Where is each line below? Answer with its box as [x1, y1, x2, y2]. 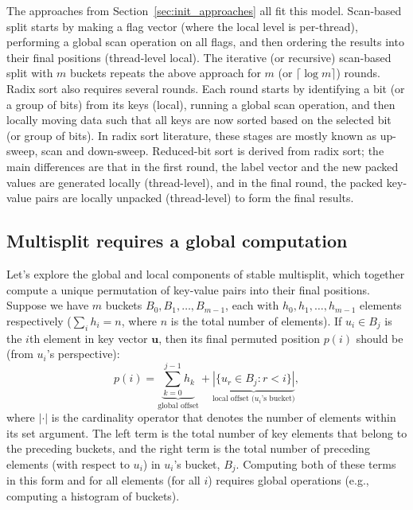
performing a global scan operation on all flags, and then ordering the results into [6, 33, 404, 50]
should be [356, 329, 403, 346]
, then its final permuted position [158, 329, 320, 346]
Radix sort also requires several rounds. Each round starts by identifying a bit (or [6, 80, 405, 96]
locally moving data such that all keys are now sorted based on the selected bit [6, 111, 392, 128]
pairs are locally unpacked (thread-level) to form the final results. [35, 189, 354, 206]
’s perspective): [46, 345, 120, 362]
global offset [158, 401, 199, 410]
